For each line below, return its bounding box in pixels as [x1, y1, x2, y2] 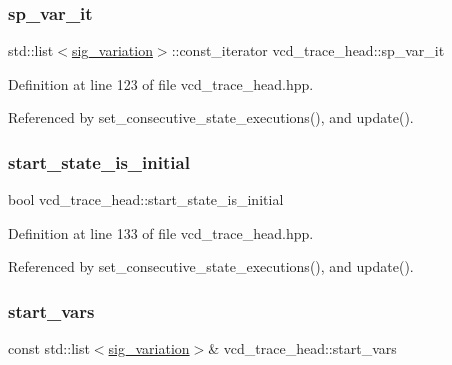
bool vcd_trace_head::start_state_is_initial [8, 189, 284, 210]
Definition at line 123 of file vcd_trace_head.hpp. [8, 73, 314, 94]
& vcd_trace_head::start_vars [208, 338, 397, 359]
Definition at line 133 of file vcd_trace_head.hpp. [8, 222, 314, 243]
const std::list [8, 338, 90, 359]
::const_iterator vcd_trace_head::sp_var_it [171, 40, 445, 61]
